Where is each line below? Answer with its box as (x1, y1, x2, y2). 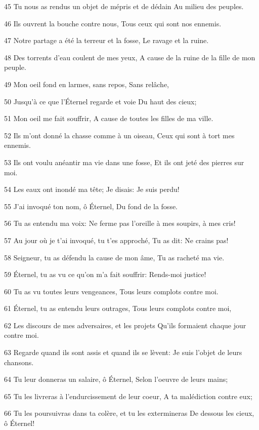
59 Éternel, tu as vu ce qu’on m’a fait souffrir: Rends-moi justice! (4, 269, 206, 280)
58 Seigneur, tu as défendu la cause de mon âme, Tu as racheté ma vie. (4, 252, 225, 262)
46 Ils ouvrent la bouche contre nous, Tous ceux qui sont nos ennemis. (4, 18, 222, 28)
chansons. (4, 357, 34, 367)
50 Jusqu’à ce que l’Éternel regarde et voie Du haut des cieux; (4, 96, 197, 106)
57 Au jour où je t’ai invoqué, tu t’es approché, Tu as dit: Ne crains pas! (4, 234, 229, 245)
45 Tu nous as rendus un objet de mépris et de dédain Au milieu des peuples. (4, 1, 244, 11)
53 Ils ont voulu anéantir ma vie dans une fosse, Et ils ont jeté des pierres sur (4, 157, 244, 167)
